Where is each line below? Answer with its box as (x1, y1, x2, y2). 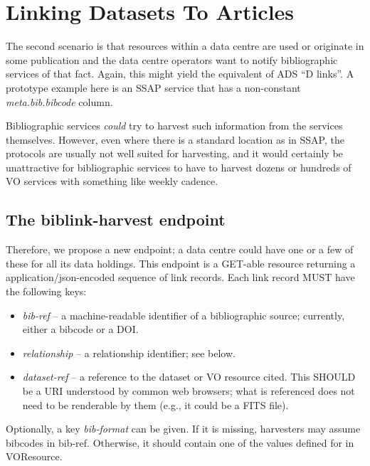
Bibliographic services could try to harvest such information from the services (6, 118, 343, 133)
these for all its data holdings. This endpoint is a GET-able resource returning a (6, 255, 356, 270)
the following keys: (6, 284, 87, 299)
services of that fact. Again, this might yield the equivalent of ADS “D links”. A (6, 66, 354, 81)
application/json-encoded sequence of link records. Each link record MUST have (6, 270, 355, 285)
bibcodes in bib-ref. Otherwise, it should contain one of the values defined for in (6, 435, 354, 450)
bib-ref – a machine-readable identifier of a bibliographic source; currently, (22, 307, 345, 322)
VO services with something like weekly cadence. (6, 174, 218, 189)
